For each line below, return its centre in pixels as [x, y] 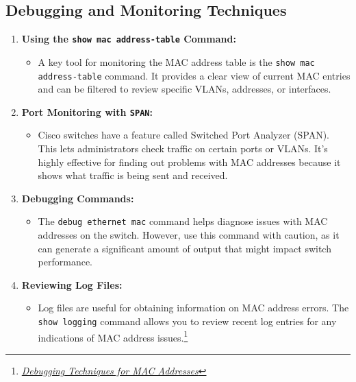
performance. [65, 262]
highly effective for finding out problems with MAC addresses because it [189, 162]
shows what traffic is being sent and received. [133, 175]
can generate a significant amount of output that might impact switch [185, 248]
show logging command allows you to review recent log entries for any [187, 321]
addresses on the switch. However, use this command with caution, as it [189, 235]
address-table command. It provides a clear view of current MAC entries [194, 75]
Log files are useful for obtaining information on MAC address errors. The [193, 308]
